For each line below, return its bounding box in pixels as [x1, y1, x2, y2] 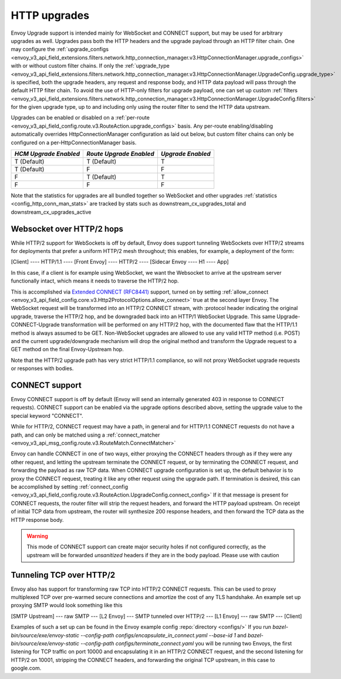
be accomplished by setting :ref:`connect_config [11, 483, 129, 490]
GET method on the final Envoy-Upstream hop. [11, 346, 124, 353]
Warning [26, 532, 48, 540]
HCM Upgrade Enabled [14, 150, 80, 158]
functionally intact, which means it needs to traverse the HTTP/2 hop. [11, 277, 179, 285]
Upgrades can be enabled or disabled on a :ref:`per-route [11, 114, 150, 121]
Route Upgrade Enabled [86, 150, 155, 158]
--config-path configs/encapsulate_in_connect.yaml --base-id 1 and [80, 631, 247, 638]
